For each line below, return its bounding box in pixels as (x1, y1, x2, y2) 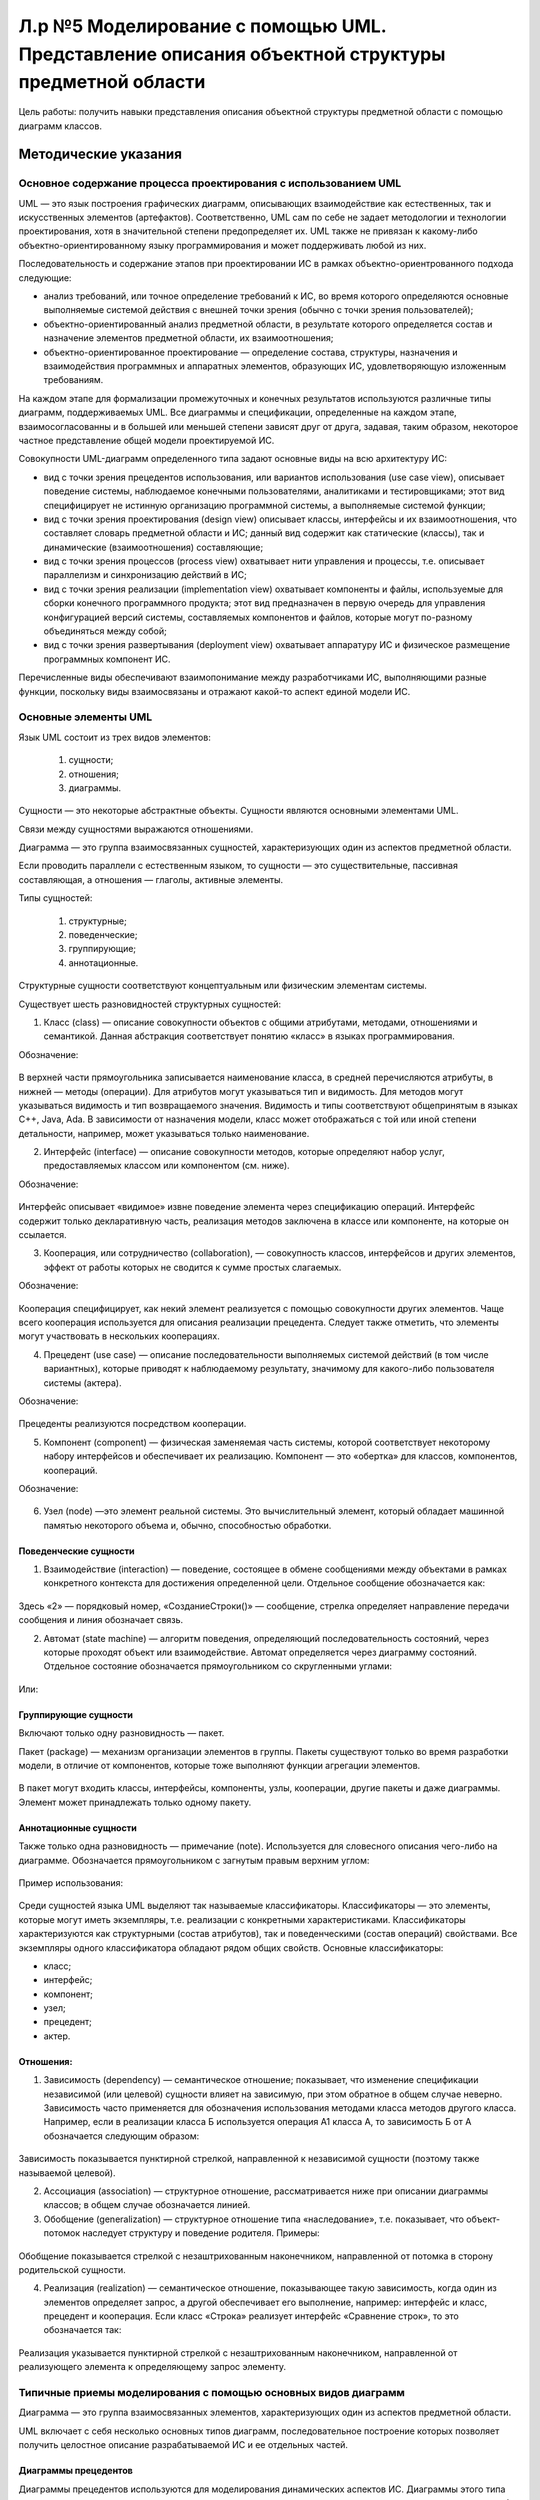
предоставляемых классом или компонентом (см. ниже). (43, 1160, 290, 1172)
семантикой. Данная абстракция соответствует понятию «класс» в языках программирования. (43, 1030, 455, 1042)
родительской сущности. (18, 2263, 127, 2275)
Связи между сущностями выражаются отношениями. (18, 823, 254, 835)
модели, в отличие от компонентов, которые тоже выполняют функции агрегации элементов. (18, 1759, 421, 1771)
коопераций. (43, 1464, 98, 1476)
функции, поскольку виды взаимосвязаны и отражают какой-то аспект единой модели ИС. (18, 685, 411, 697)
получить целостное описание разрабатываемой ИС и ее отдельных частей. (18, 2439, 349, 2451)
